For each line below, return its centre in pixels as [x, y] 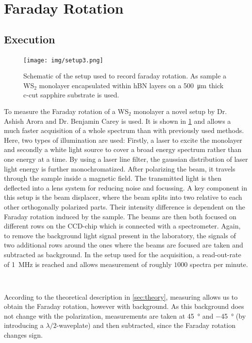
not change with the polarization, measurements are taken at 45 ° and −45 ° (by [125, 315]
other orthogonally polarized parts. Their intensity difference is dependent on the [125, 206]
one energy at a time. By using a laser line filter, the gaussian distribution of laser [126, 159]
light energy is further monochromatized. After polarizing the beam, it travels [120, 168]
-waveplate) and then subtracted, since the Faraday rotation [146, 325]
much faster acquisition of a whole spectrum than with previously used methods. [124, 130]
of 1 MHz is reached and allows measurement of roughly [88, 264]
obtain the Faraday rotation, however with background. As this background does [124, 306]
